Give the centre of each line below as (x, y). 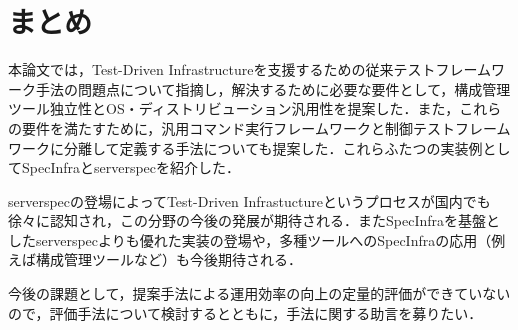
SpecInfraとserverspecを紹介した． (131, 167)
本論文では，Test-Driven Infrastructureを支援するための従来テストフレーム (250, 69)
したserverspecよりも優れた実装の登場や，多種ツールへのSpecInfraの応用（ (250, 239)
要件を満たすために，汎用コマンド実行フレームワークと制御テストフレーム (266, 127)
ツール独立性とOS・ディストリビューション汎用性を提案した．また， (234, 108)
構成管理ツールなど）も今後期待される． (168, 259)
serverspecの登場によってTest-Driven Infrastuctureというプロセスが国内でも (249, 200)
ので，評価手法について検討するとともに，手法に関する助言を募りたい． (245, 312)
